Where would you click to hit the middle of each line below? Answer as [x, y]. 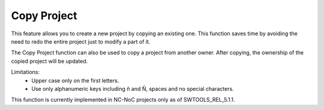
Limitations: [25, 72]
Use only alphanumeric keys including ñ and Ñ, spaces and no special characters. [133, 88]
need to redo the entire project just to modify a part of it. [81, 41]
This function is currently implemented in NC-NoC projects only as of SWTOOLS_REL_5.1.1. [123, 100]
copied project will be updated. [49, 61]
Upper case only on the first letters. [75, 80]
